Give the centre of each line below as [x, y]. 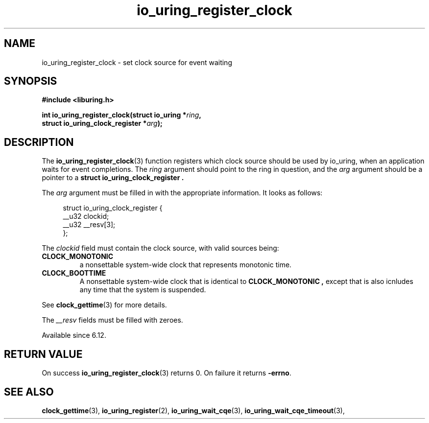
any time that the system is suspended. [143, 290]
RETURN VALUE [43, 354]
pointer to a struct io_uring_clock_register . [113, 178]
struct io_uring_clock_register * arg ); [102, 123]
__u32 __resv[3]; [89, 225]
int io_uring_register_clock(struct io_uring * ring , [121, 115]
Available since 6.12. [74, 335]
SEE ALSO [29, 392]
